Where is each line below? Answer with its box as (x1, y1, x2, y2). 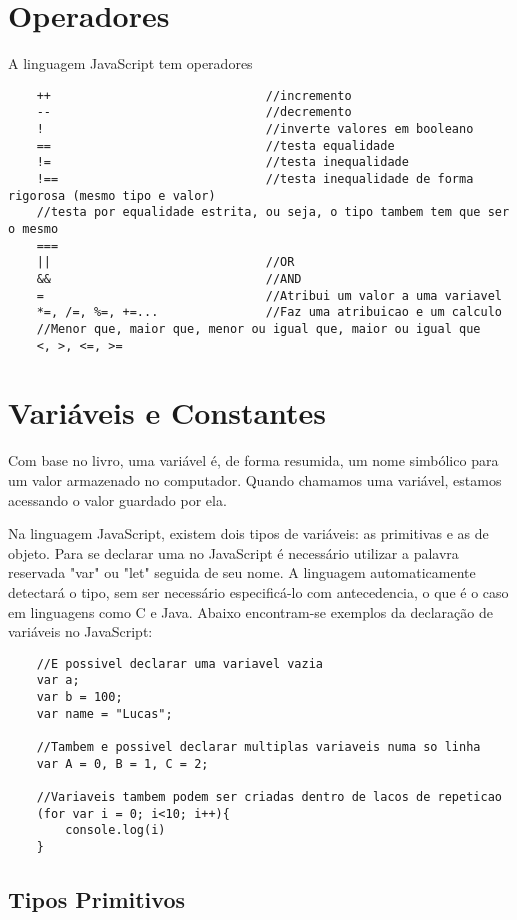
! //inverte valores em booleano (36, 122, 474, 137)
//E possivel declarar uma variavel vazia (36, 656, 323, 671)
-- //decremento (36, 105, 352, 120)
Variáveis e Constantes (8, 392, 327, 433)
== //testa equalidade (36, 138, 395, 153)
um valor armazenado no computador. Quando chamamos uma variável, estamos (8, 469, 502, 490)
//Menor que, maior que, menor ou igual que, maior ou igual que (36, 321, 481, 336)
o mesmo (8, 221, 59, 236)
